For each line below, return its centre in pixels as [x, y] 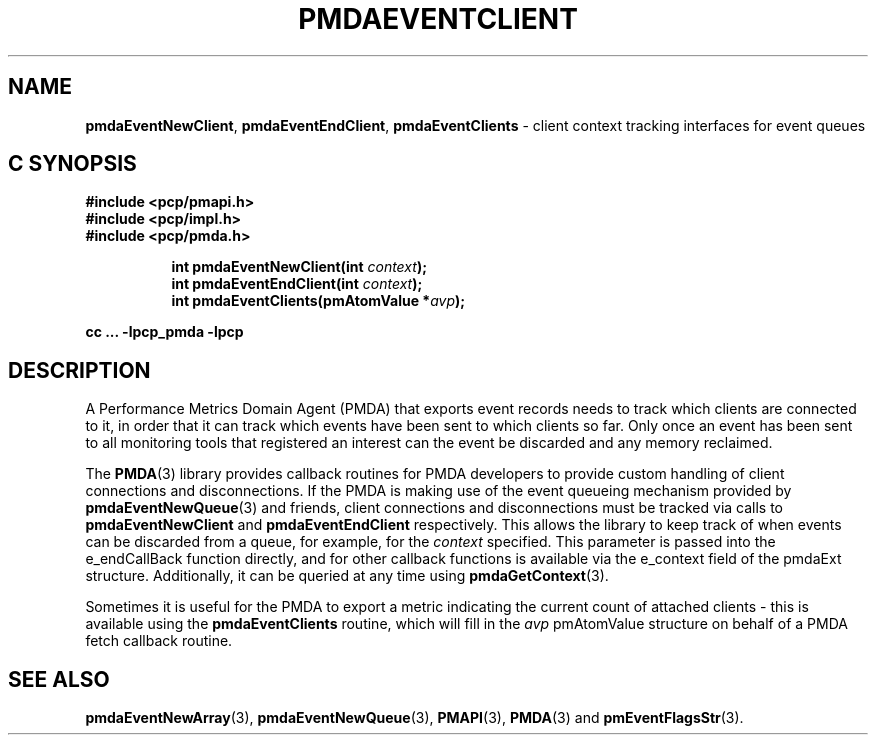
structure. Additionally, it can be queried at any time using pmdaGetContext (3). [347, 576]
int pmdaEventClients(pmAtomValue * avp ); [318, 301]
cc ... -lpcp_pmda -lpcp [164, 332]
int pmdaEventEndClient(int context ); [297, 284]
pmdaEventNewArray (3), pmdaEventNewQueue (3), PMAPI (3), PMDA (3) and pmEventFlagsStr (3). [414, 718]
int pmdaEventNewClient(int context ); [299, 267]
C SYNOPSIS [72, 164]
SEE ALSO [59, 679]
